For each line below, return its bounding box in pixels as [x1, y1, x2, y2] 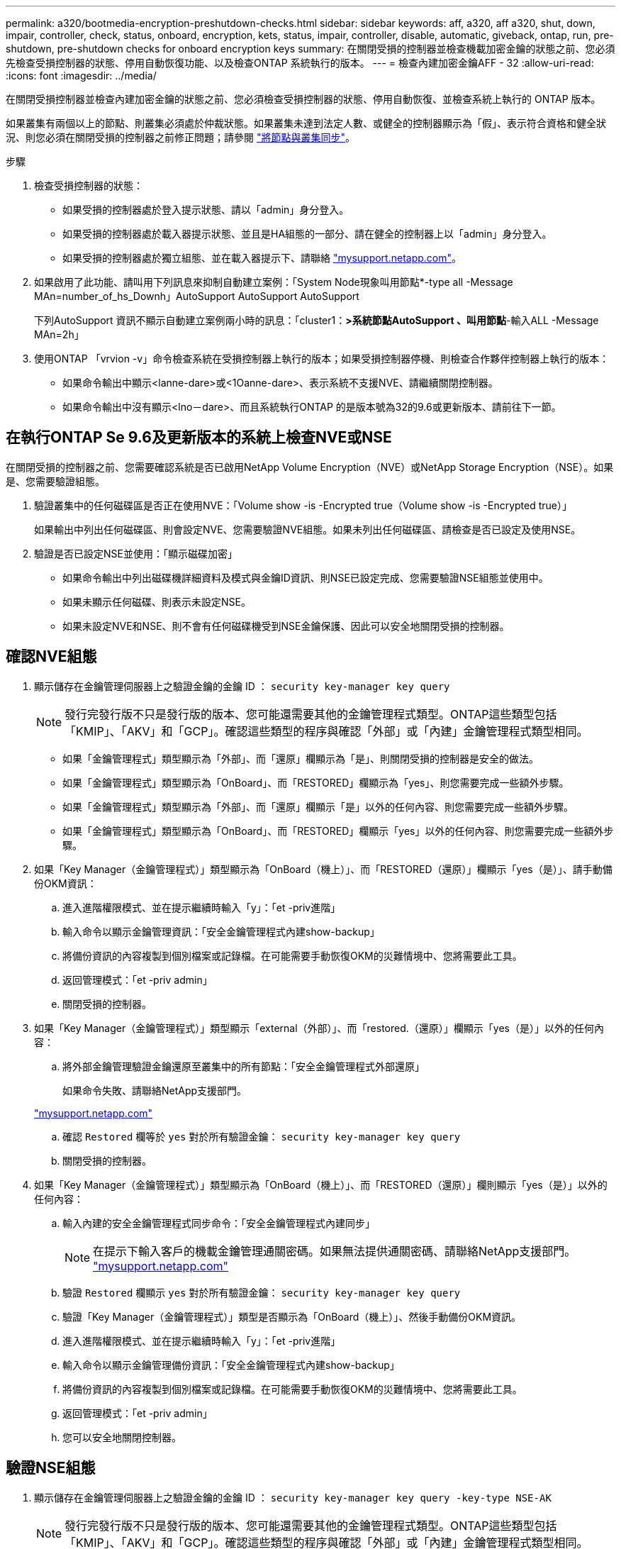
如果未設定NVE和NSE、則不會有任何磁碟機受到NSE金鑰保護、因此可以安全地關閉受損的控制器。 [62, 619, 510, 632]
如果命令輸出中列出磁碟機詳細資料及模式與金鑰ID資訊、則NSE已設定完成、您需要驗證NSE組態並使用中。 [62, 571, 549, 584]
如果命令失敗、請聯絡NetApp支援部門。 [62, 1084, 247, 1096]
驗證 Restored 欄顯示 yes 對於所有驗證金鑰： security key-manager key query [62, 1286, 461, 1299]
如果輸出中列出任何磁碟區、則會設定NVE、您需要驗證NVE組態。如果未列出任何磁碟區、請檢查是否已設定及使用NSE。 [34, 523, 581, 535]
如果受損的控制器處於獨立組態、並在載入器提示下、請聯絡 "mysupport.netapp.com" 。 [62, 252, 461, 264]
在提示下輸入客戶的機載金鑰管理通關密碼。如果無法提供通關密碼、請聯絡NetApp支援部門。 [93, 1243, 576, 1258]
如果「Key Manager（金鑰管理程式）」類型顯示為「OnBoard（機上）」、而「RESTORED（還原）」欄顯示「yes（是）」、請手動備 [34, 862, 612, 875]
